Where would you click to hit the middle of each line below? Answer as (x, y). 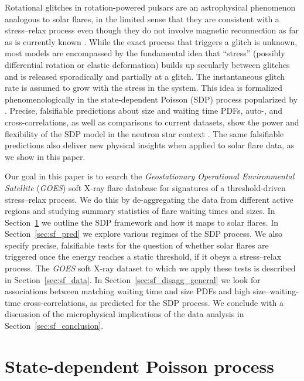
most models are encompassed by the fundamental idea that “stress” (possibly (145, 53)
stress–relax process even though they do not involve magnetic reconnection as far (152, 30)
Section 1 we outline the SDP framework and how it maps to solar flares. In (142, 222)
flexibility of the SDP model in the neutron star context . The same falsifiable (144, 133)
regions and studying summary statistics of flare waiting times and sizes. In (140, 211)
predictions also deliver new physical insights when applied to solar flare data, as (150, 145)
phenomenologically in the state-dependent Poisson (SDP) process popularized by (151, 99)
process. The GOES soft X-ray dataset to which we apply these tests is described (150, 268)
